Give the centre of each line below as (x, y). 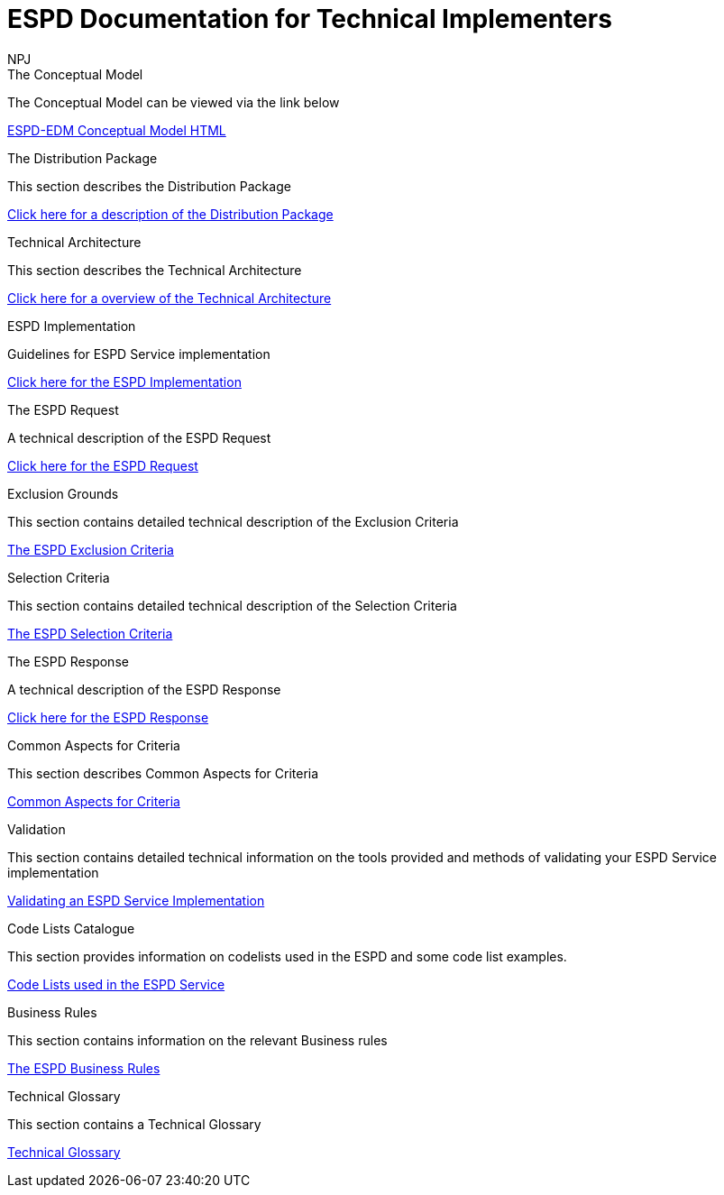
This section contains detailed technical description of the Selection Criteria (232, 605)
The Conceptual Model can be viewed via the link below (174, 102)
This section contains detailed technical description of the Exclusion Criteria (233, 521)
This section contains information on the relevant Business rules (197, 1040)
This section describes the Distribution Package (149, 186)
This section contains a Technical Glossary (134, 1124)
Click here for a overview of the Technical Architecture (170, 298)
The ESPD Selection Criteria (90, 633)
